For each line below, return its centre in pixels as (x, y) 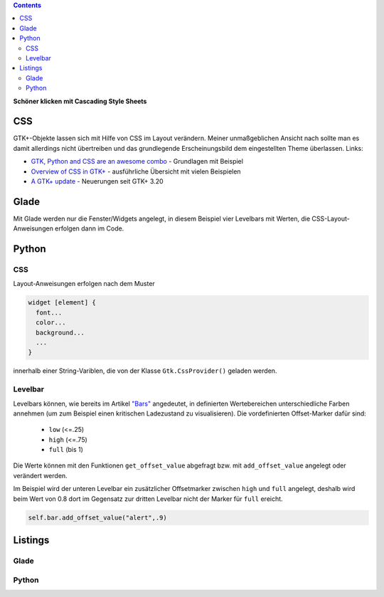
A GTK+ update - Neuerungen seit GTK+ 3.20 (97, 181)
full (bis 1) (66, 450)
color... (51, 323)
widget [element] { (62, 303)
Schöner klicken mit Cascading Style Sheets (80, 101)
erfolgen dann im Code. (89, 228)
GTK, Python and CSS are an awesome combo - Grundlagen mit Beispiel (137, 162)
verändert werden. (40, 475)
